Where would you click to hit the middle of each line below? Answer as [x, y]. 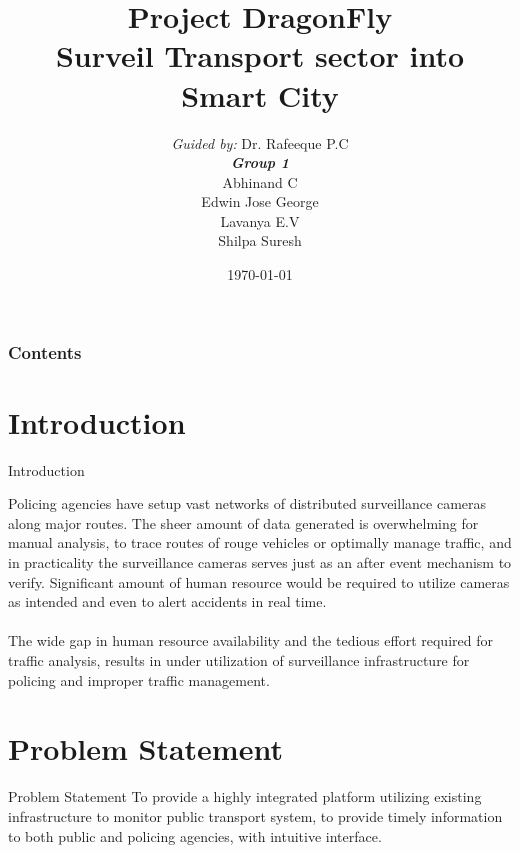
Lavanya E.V [260, 220]
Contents [45, 351]
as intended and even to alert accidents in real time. [167, 601]
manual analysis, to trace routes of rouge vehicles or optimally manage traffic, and [260, 542]
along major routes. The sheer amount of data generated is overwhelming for [243, 522]
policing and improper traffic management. [139, 679]
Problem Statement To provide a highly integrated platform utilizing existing [245, 796]
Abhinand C [260, 181]
